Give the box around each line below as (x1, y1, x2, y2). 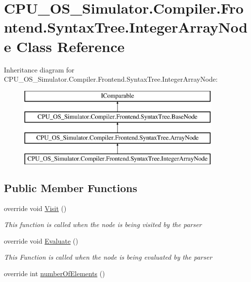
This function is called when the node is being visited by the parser (4, 219, 202, 229)
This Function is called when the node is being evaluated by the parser (4, 252, 212, 262)
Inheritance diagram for (4, 64, 74, 74)
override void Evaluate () (4, 235, 78, 246)
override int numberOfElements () (4, 268, 105, 279)
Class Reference (16, 36, 125, 56)
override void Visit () (4, 203, 67, 213)
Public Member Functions (4, 180, 137, 195)
